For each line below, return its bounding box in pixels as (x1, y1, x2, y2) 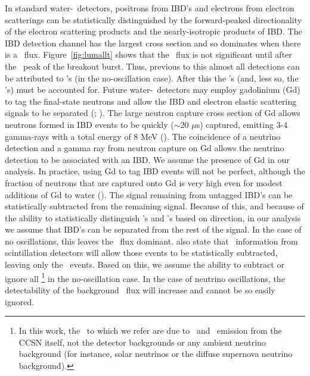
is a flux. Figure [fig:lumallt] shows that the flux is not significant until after (5, 48, 292, 61)
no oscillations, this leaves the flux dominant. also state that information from (5, 234, 298, 247)
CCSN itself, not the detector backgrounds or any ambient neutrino (18, 336, 266, 348)
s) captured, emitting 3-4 (196, 118, 288, 130)
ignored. (5, 295, 35, 308)
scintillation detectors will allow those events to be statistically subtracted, (5, 246, 278, 259)
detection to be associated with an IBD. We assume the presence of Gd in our (5, 153, 290, 165)
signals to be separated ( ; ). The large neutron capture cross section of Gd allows (5, 106, 300, 119)
